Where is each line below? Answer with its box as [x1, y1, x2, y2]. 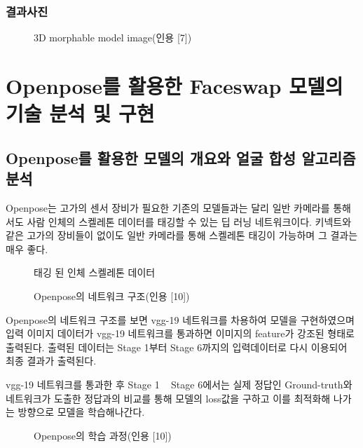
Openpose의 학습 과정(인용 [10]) [34, 428, 172, 442]
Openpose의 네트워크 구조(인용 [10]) [34, 288, 190, 303]
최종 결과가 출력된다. [6, 353, 97, 368]
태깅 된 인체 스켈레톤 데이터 [34, 265, 156, 280]
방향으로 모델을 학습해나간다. [18, 405, 145, 419]
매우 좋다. [6, 241, 48, 256]
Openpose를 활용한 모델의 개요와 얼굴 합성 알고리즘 [6, 147, 356, 168]
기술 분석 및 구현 [6, 99, 155, 128]
